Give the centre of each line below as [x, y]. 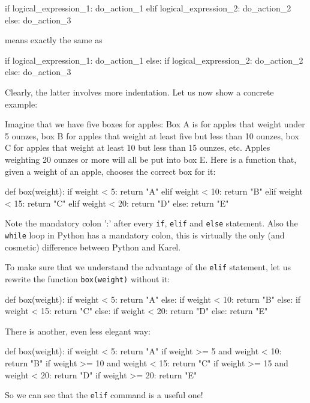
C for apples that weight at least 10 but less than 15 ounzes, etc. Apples [138, 147]
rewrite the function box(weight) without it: [88, 278]
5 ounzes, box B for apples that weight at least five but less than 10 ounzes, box [152, 135]
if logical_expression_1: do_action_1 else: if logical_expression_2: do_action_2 [154, 60]
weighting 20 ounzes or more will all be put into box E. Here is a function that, [151, 159]
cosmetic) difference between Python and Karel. [93, 247]
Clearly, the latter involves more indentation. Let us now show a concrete [139, 92]
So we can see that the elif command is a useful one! [104, 395]
